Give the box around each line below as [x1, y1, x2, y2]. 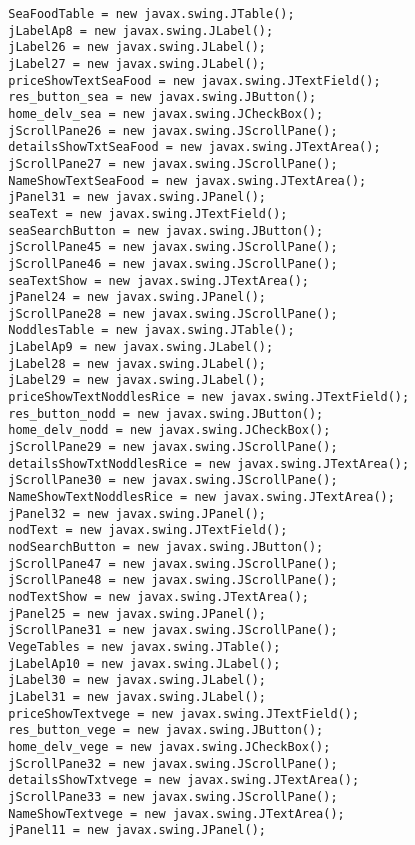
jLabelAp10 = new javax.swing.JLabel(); [8, 656, 281, 671]
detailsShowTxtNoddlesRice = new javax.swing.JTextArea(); [8, 456, 410, 471]
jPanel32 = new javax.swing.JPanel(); [8, 506, 266, 521]
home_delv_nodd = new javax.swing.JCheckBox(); [8, 423, 331, 438]
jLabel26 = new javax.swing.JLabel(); [8, 40, 266, 55]
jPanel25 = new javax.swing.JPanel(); [8, 606, 266, 621]
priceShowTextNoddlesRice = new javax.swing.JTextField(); [8, 390, 410, 405]
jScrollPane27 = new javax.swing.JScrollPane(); [8, 156, 338, 171]
